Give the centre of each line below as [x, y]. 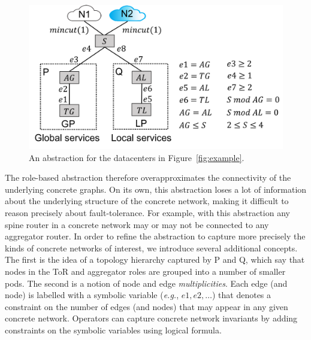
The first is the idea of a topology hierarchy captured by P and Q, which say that [155, 259]
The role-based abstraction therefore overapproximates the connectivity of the [148, 177]
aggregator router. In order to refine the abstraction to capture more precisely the [155, 236]
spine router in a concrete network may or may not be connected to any [137, 224]
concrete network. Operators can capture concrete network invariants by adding [151, 318]
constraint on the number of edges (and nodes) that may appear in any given [147, 306]
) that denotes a [241, 295]
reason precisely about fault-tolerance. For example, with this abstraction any [147, 212]
